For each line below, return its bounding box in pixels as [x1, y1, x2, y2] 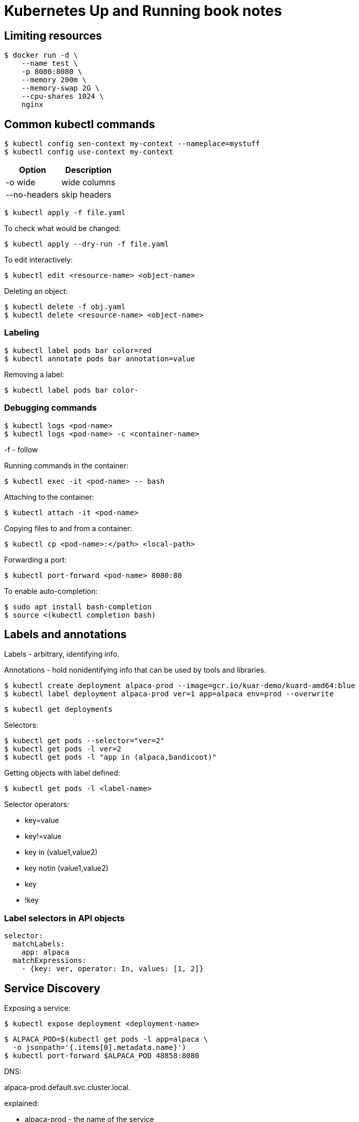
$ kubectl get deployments [4, 705, 113, 714]
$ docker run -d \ [4, 51, 78, 60]
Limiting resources [4, 29, 102, 42]
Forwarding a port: [4, 555, 67, 564]
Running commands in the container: [4, 461, 129, 470]
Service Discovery [4, 981, 100, 995]
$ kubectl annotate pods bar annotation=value [4, 354, 195, 363]
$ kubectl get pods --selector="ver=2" [4, 737, 165, 745]
